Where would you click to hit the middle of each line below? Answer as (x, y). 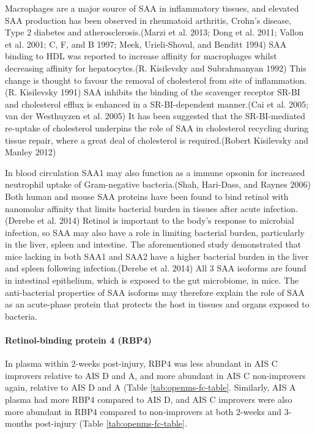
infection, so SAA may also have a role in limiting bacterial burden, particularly (155, 232)
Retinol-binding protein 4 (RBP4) (78, 340)
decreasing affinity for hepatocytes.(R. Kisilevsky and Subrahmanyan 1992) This (156, 68)
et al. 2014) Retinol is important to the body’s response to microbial (166, 220)
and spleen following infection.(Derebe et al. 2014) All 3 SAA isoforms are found (156, 268)
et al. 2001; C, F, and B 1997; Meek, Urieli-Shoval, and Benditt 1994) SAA (146, 44)
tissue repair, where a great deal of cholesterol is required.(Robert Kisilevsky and (157, 140)
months (19, 423)
